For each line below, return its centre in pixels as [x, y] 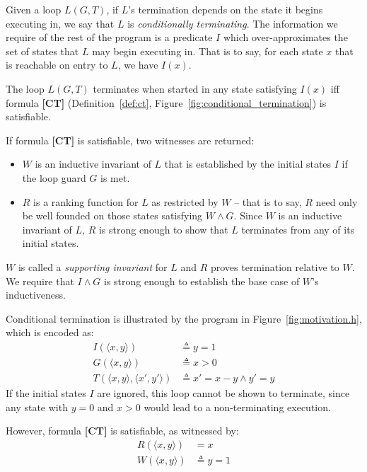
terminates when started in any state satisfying [195, 88]
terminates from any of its [298, 229]
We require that [40, 281]
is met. [115, 177]
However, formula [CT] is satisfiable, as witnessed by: [122, 431]
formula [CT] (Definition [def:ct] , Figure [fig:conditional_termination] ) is [166, 102]
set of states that [42, 51]
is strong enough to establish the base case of [202, 281]
